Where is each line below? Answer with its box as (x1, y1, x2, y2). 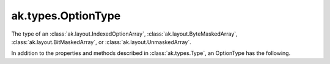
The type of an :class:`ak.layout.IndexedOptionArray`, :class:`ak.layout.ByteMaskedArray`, (11, 30, 238, 37)
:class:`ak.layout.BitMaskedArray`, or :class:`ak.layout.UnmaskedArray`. (11, 38, 192, 45)
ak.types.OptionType (11, 9, 121, 22)
